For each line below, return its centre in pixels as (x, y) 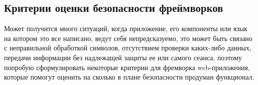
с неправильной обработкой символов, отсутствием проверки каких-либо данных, (128, 48)
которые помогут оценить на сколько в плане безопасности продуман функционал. (129, 77)
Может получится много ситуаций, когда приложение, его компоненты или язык (126, 28)
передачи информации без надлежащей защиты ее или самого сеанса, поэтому (123, 57)
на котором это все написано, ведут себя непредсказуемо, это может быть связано (128, 38)
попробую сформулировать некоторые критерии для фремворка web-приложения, (127, 67)
